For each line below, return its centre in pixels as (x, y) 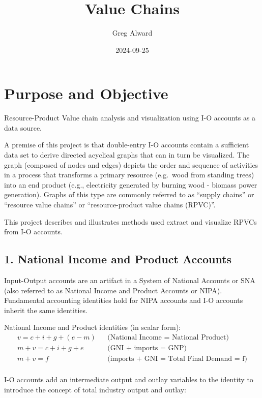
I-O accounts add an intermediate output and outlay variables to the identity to (129, 379)
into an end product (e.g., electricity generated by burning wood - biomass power (131, 184)
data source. (23, 127)
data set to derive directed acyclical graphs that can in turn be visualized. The (127, 155)
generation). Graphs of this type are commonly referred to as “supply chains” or (129, 194)
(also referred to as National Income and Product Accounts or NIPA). (113, 290)
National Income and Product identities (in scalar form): (92, 327)
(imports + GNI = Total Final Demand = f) (177, 359)
